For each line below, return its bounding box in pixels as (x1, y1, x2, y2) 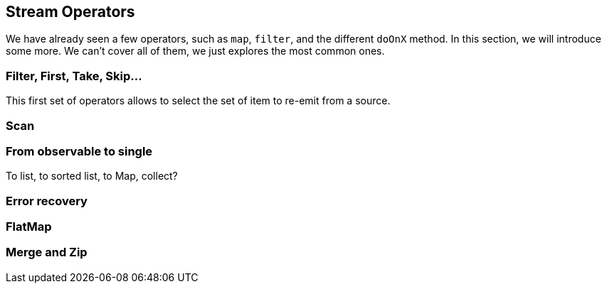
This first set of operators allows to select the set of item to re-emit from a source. (6, 94, 391, 107)
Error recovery (6, 193, 88, 208)
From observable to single (6, 143, 153, 158)
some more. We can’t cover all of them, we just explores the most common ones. (6, 45, 385, 58)
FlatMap (6, 219, 52, 234)
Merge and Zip (6, 245, 88, 260)
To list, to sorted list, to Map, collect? (6, 170, 178, 182)
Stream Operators (6, 3, 135, 21)
